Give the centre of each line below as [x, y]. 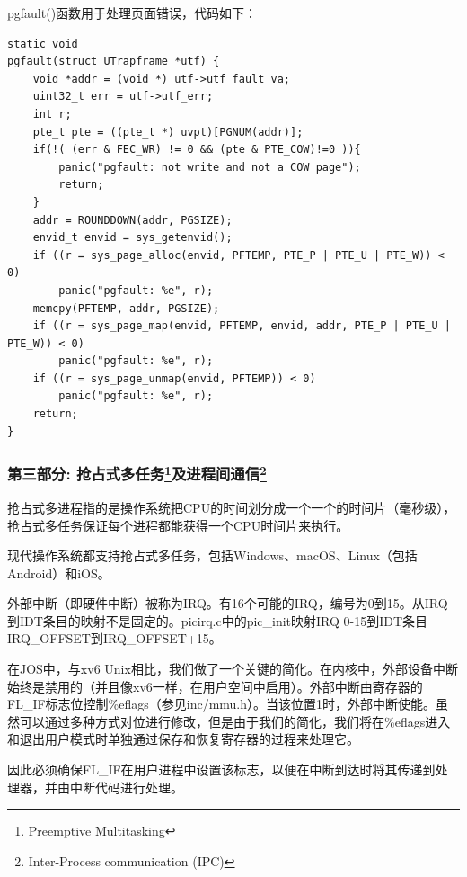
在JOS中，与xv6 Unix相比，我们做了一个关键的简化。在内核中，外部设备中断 [233, 669]
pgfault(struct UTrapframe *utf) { [114, 62]
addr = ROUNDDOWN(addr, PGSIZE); [132, 220]
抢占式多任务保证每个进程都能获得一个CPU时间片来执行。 [178, 525]
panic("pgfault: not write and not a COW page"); [210, 167]
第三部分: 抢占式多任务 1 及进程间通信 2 [137, 473]
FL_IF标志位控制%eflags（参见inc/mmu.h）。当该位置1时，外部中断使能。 [222, 704]
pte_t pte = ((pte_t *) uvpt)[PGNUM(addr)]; [168, 132]
